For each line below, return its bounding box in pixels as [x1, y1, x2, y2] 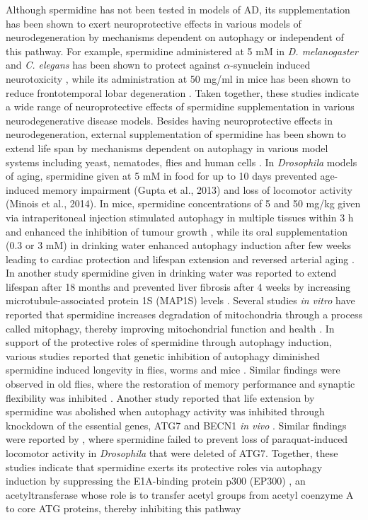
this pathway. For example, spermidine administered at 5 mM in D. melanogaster [6, 43, 358, 58]
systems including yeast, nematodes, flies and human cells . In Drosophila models [6, 154, 357, 169]
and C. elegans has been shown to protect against [6, 57, 221, 72]
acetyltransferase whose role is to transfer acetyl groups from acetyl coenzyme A [6, 487, 354, 502]
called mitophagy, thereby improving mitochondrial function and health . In [6, 320, 335, 335]
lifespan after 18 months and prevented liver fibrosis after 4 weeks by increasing [6, 279, 351, 294]
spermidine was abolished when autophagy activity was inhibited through [6, 404, 325, 419]
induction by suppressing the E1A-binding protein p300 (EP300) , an [6, 473, 306, 488]
